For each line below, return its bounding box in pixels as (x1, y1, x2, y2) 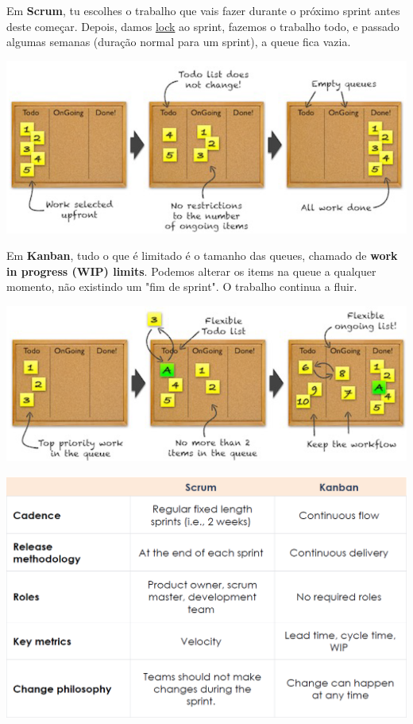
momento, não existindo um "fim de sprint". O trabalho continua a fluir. (6, 278, 357, 295)
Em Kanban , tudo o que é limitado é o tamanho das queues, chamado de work (6, 247, 398, 264)
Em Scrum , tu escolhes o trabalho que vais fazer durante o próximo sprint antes (6, 2, 400, 18)
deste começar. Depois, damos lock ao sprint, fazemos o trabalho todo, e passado (6, 17, 399, 34)
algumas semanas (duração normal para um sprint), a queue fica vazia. (6, 33, 351, 50)
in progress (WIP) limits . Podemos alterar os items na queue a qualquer (6, 262, 376, 279)
